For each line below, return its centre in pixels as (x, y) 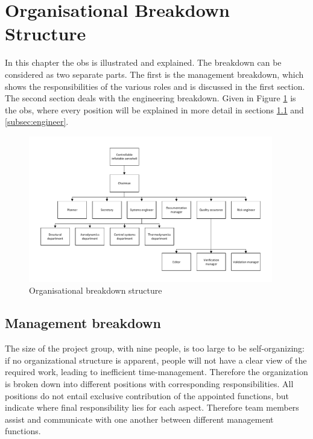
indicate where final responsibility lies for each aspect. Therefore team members (152, 407)
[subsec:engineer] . (37, 122)
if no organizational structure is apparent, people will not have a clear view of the (156, 360)
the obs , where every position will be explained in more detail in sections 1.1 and (154, 109)
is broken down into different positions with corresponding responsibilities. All (149, 383)
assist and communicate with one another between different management (139, 419)
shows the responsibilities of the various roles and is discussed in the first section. (155, 86)
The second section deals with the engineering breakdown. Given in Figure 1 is (150, 98)
